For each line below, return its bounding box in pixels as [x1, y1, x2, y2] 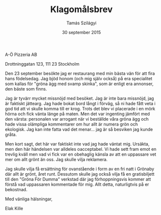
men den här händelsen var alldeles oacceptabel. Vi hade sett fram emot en [5, 146, 157, 152]
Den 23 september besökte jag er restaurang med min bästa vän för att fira [5, 70, 155, 76]
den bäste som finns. [5, 86, 47, 91]
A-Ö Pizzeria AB [5, 52, 37, 57]
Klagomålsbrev [50, 4, 113, 15]
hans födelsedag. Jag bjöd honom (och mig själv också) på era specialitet [5, 75, 153, 81]
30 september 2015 [62, 29, 101, 35]
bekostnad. [5, 186, 28, 192]
